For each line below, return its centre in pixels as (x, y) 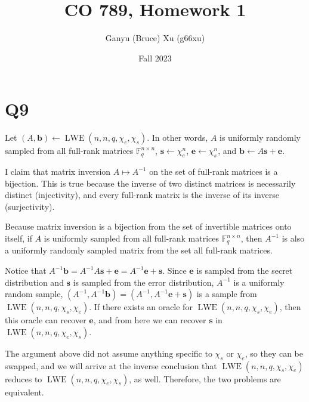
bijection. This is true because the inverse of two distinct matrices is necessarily (150, 183)
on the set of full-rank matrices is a (214, 171)
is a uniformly (259, 282)
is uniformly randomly (260, 137)
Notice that (26, 270)
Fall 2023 (155, 58)
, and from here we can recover (150, 320)
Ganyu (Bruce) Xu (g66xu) (155, 38)
